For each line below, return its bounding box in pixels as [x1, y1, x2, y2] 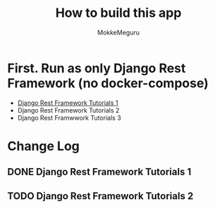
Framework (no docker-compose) [7, 75, 209, 91]
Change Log [7, 138, 80, 154]
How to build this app [55, 5, 182, 21]
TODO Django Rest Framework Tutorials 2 [7, 190, 194, 202]
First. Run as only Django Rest [7, 60, 186, 76]
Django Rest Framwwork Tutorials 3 [17, 113, 121, 122]
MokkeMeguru [97, 28, 140, 37]
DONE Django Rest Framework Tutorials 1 [7, 166, 192, 178]
